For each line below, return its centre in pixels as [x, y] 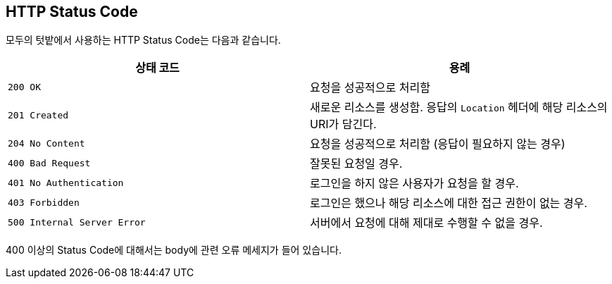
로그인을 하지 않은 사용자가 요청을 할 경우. [414, 184]
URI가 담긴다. [343, 124]
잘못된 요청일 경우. [356, 164]
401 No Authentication [66, 183]
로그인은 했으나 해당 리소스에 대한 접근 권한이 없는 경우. [449, 203]
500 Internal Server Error [77, 222]
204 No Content [46, 143]
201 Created [38, 115]
